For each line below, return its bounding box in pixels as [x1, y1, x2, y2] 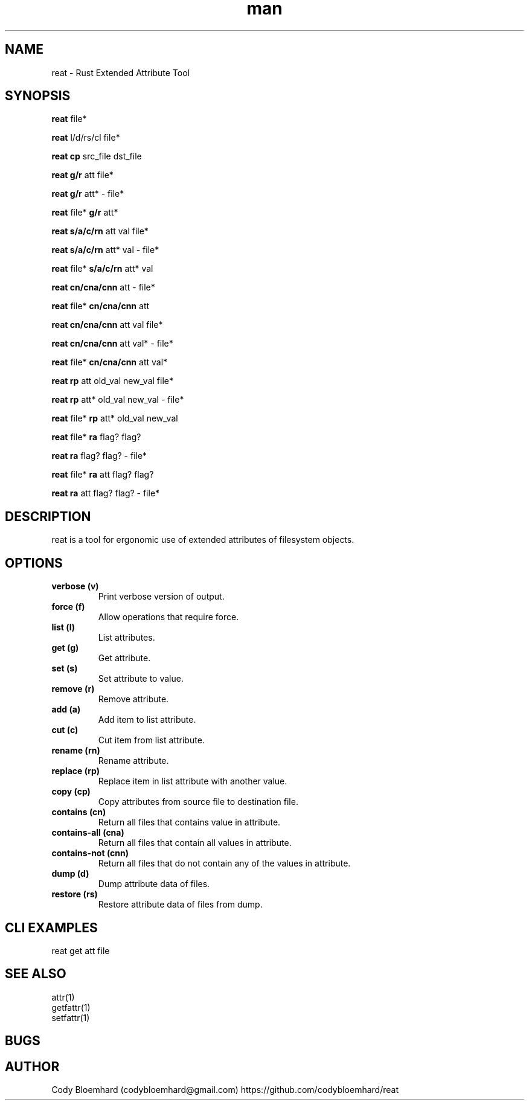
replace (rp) [51, 766, 100, 777]
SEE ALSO [5, 966, 66, 982]
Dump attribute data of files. [98, 879, 210, 889]
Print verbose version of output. [98, 591, 225, 602]
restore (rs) [51, 889, 98, 900]
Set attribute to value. [98, 673, 184, 684]
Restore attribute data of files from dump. [98, 899, 263, 910]
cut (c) [51, 725, 79, 735]
